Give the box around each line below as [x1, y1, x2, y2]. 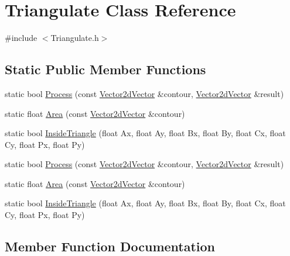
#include [5, 32, 37, 44]
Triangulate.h [50, 32, 99, 44]
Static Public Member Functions [5, 60, 206, 78]
